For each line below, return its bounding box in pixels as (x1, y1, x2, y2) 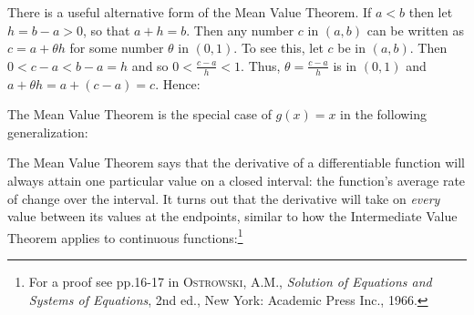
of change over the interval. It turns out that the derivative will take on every (7, 188, 440, 208)
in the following (340, 105, 428, 124)
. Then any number (186, 20, 294, 39)
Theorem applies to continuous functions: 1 (7, 225, 243, 247)
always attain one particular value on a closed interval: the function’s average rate (7, 170, 466, 189)
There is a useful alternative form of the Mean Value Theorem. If (7, 3, 372, 21)
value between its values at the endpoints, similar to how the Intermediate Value (7, 207, 458, 226)
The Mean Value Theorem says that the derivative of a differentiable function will (7, 153, 465, 172)
